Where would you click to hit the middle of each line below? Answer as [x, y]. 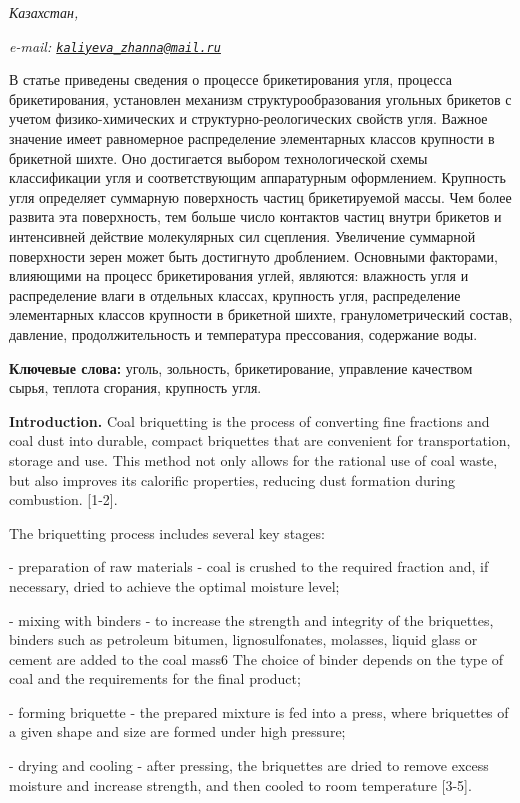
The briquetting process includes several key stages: [167, 532]
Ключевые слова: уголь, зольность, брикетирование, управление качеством [241, 367]
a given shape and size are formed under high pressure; [177, 731]
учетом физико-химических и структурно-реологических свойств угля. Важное [248, 118]
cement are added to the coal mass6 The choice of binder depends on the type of [256, 658]
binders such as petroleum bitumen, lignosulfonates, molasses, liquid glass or [243, 639]
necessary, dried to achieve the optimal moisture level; [174, 585]
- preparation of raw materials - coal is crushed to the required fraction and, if [249, 566]
